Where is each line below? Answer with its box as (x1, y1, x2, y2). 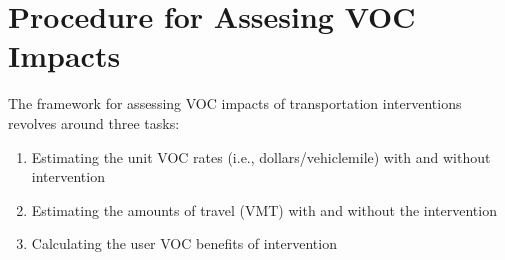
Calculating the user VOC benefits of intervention (31, 233, 337, 254)
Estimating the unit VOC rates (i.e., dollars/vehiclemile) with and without (31, 146, 491, 167)
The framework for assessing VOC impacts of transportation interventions (8, 93, 462, 114)
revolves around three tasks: (8, 112, 180, 133)
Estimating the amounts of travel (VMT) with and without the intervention (31, 199, 497, 220)
